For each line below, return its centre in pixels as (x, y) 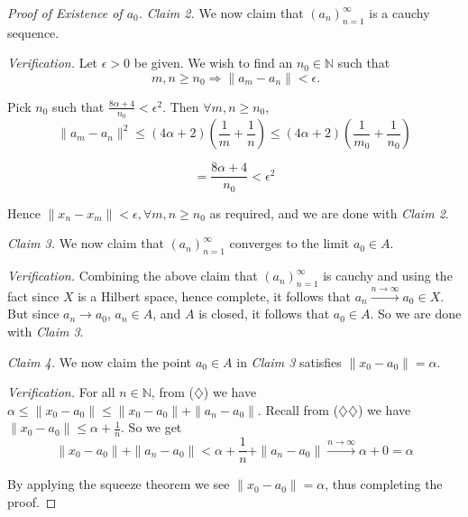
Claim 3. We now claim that (86, 243)
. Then (181, 106)
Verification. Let (53, 63)
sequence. (33, 32)
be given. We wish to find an (213, 63)
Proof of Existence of (65, 13)
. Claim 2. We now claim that (221, 13)
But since (33, 314)
